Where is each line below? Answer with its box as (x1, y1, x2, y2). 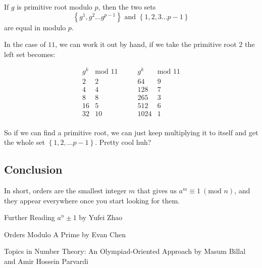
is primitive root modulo (17, 2, 92, 12)
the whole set (4, 137, 45, 147)
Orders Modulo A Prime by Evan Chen (4, 229, 126, 239)
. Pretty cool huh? (95, 137, 151, 147)
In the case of (4, 39, 46, 49)
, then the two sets (98, 2, 156, 12)
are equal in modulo (4, 22, 66, 32)
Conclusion (4, 162, 63, 177)
